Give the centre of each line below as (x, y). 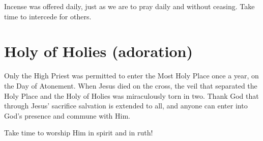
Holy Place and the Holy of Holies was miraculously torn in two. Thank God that (131, 95)
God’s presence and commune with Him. (67, 115)
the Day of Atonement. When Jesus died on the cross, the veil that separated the (131, 85)
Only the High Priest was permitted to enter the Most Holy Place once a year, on (131, 76)
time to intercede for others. (48, 16)
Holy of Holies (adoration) (99, 51)
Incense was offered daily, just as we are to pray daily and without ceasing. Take (129, 6)
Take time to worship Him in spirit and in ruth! (79, 133)
